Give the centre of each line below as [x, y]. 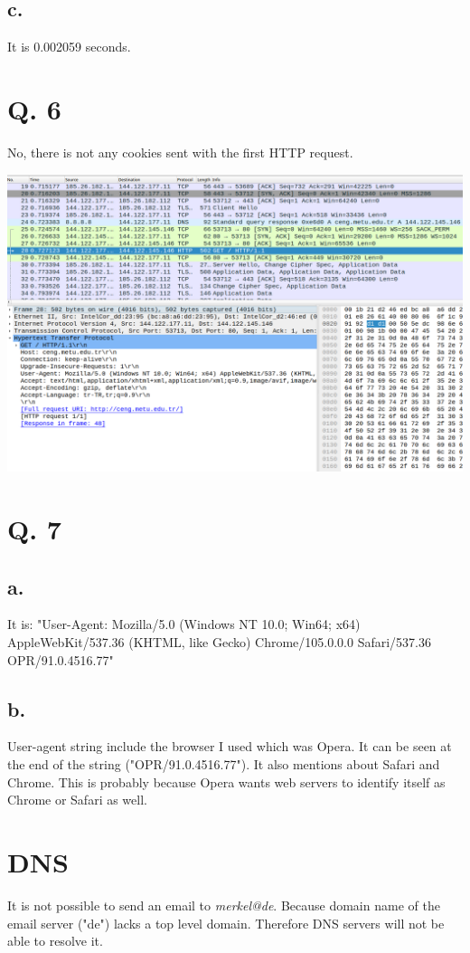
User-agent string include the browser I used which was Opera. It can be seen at [230, 746]
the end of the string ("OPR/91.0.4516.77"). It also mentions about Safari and [224, 764]
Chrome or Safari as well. [77, 800]
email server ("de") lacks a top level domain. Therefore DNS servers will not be [226, 923]
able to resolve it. [55, 941]
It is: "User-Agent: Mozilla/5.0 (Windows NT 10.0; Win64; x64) [184, 624]
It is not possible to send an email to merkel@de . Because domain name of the [224, 905]
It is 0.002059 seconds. [69, 47]
